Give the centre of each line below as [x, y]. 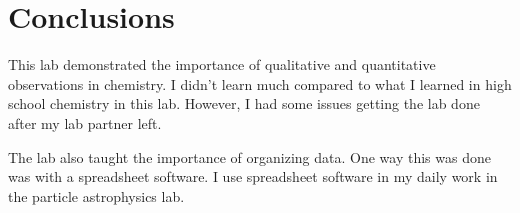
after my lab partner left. [85, 122]
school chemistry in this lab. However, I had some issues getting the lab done [244, 103]
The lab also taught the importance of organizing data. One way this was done [249, 156]
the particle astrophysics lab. [96, 195]
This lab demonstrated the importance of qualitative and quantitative [222, 64]
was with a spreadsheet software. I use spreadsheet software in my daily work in [253, 176]
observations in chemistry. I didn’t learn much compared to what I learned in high [260, 83]
